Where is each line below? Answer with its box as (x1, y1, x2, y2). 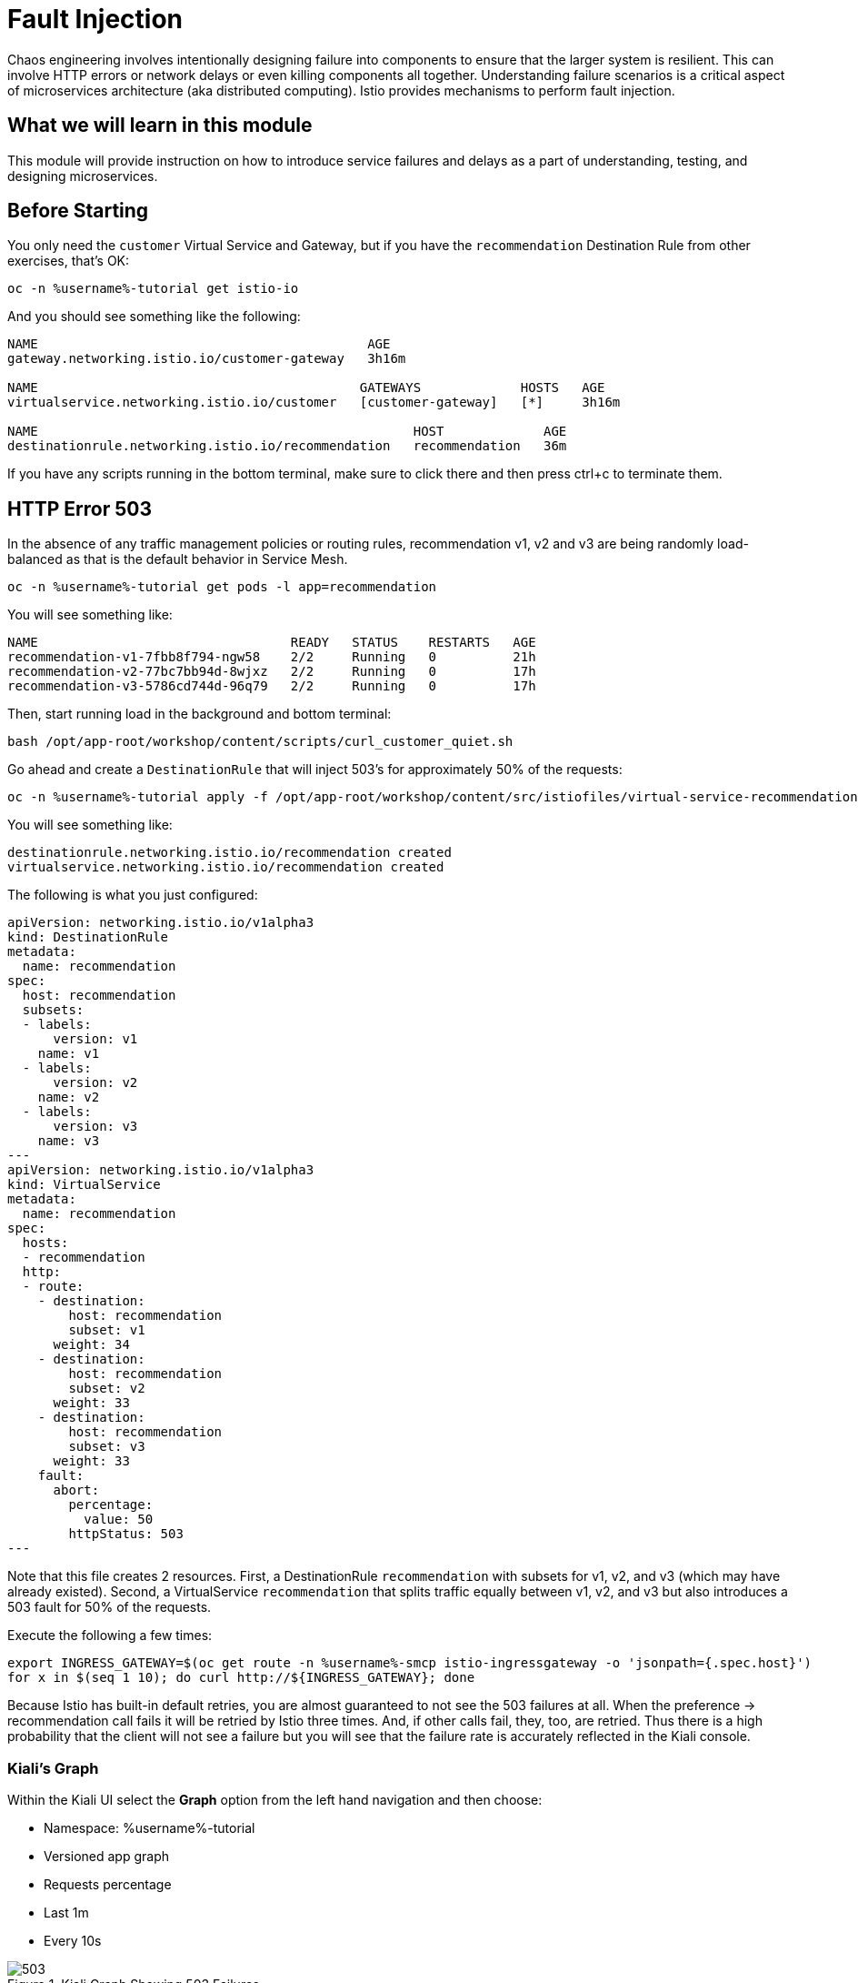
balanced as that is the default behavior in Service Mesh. (7, 551, 348, 568)
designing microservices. (7, 167, 158, 184)
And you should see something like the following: (7, 308, 301, 325)
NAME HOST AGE (7, 424, 567, 439)
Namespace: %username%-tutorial (44, 1820, 255, 1837)
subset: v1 (68, 1323, 145, 1338)
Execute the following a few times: (7, 1627, 213, 1644)
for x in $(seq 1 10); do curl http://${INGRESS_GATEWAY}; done (7, 1670, 475, 1686)
